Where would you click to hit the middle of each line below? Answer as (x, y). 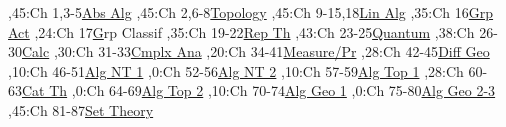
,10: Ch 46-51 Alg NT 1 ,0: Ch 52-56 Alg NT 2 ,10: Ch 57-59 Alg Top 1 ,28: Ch (236, 70)
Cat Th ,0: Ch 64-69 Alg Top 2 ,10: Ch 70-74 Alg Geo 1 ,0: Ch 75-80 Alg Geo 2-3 (259, 90)
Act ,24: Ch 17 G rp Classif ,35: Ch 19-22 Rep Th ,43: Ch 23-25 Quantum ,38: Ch (241, 31)
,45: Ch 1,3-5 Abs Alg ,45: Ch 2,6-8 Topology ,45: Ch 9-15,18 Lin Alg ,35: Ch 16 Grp (251, 12)
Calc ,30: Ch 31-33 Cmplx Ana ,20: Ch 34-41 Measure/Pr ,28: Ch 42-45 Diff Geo (256, 51)
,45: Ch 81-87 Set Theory (81, 109)
